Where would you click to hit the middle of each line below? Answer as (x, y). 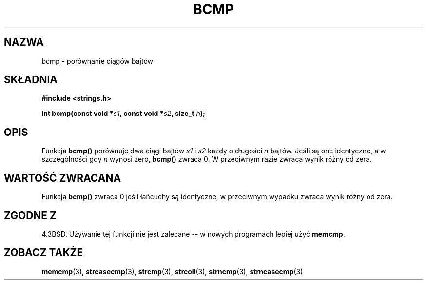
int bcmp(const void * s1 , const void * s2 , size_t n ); (123, 114)
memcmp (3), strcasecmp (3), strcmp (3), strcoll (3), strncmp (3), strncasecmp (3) (172, 271)
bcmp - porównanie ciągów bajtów (97, 61)
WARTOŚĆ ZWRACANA (63, 178)
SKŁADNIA (31, 80)
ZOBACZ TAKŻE (44, 253)
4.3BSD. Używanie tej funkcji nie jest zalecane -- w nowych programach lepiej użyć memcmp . (193, 234)
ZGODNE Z (30, 215)
